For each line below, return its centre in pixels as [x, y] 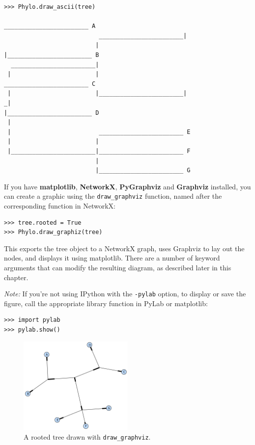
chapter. [16, 277]
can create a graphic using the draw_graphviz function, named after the [113, 196]
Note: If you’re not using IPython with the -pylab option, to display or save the [125, 294]
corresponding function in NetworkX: [60, 205]
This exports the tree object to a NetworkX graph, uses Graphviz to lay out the [124, 248]
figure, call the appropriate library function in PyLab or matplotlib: [106, 303]
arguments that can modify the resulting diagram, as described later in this [118, 267]
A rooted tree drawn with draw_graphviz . [87, 436]
